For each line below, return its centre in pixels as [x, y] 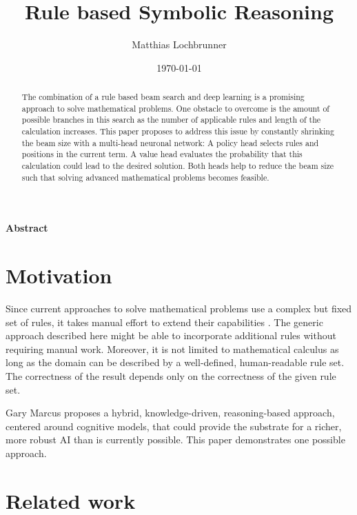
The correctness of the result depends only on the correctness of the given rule [171, 376]
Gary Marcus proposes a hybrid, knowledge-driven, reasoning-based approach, [170, 413]
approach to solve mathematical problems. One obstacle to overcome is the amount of [176, 108]
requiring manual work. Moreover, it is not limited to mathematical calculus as [172, 349]
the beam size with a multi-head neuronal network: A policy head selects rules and [170, 142]
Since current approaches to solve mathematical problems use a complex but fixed [179, 309]
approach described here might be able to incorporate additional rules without [171, 335]
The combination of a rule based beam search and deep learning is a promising [163, 97]
